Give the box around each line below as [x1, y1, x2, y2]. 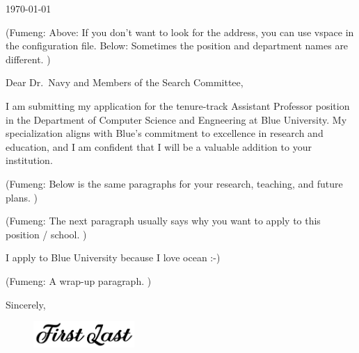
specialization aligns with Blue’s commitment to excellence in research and [6, 126, 324, 140]
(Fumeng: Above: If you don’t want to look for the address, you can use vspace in [6, 24, 354, 39]
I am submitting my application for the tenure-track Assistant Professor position [6, 98, 350, 113]
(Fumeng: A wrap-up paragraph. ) [6, 273, 152, 288]
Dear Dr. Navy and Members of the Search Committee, [6, 75, 244, 90]
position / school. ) [6, 227, 87, 241]
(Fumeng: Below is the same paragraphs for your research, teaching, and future [6, 176, 343, 190]
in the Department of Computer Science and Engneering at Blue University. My [6, 112, 347, 126]
